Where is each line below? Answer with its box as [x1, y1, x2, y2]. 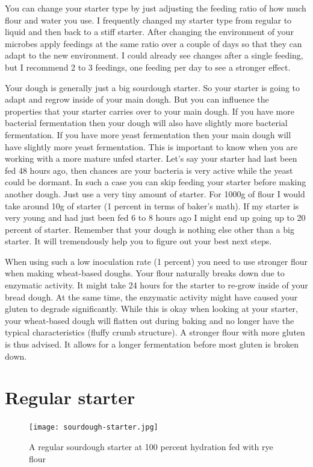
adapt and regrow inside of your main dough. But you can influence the [5, 93, 269, 106]
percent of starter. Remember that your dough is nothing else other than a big [5, 223, 294, 235]
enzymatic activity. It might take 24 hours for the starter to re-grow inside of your [5, 279, 308, 291]
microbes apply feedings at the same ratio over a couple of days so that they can [5, 37, 302, 49]
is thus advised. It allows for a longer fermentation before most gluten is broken [5, 338, 299, 351]
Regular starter [5, 385, 135, 410]
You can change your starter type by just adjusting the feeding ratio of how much [5, 2, 306, 14]
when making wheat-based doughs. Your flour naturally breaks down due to [5, 267, 285, 279]
